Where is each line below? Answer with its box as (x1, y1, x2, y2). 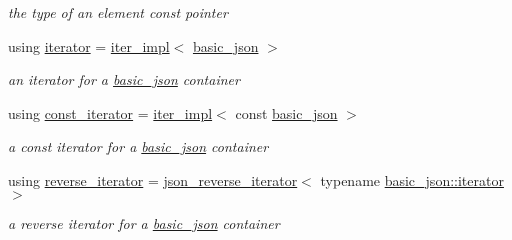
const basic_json (235, 102, 338, 123)
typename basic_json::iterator (320, 169, 504, 190)
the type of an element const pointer (8, 2, 228, 22)
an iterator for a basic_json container (8, 69, 240, 90)
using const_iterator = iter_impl (8, 102, 213, 123)
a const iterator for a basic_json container (8, 136, 269, 157)
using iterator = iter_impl (8, 35, 170, 56)
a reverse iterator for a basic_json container (8, 212, 280, 233)
